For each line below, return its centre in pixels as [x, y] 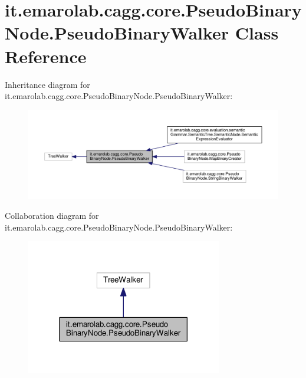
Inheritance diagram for [47, 84]
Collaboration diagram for [52, 215]
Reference [46, 56]
